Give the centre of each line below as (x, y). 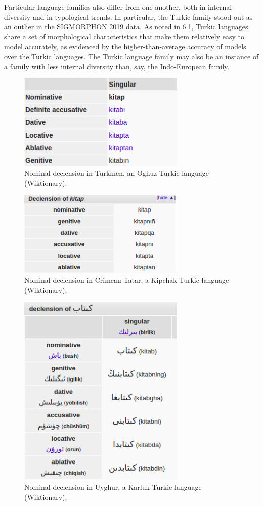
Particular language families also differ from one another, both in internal (118, 7)
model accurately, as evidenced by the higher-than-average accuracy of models (125, 46)
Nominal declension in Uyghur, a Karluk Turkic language (113, 487)
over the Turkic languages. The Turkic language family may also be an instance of (131, 56)
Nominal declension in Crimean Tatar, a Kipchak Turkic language (127, 280)
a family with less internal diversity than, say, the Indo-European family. (117, 66)
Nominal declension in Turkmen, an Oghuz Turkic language (117, 173)
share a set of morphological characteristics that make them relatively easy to (124, 36)
